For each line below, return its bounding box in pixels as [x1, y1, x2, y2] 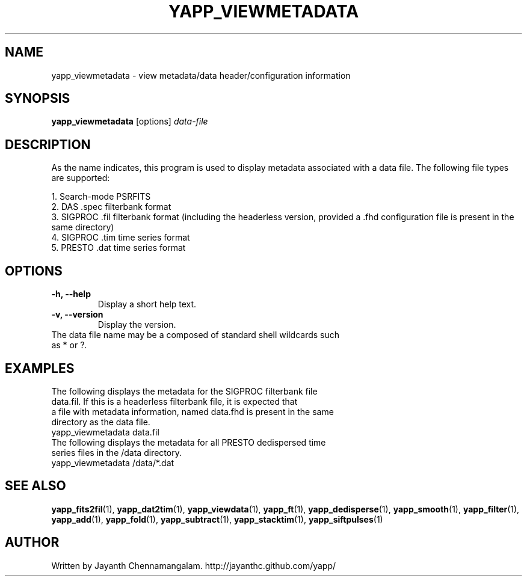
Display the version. [97, 319, 176, 330]
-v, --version [51, 309, 103, 320]
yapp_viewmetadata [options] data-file [51, 116, 208, 127]
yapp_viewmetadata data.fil [51, 426, 159, 437]
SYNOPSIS [5, 91, 70, 106]
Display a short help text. [97, 299, 197, 310]
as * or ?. [51, 340, 87, 351]
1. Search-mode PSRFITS [51, 191, 151, 202]
